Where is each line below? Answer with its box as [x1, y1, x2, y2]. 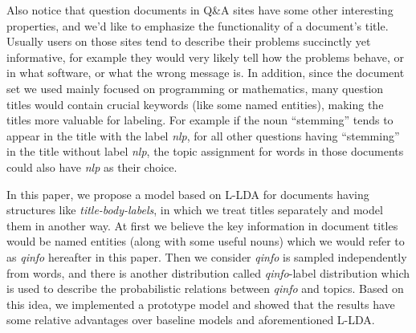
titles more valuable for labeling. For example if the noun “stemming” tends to [6, 112, 394, 128]
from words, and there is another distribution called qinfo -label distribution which [6, 264, 410, 281]
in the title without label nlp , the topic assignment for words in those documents [6, 143, 404, 160]
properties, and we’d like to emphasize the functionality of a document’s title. [6, 17, 389, 34]
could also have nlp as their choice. [6, 158, 177, 175]
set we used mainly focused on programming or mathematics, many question [6, 79, 384, 96]
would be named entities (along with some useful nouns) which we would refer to [6, 233, 405, 250]
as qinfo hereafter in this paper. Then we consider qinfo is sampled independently [6, 248, 407, 265]
